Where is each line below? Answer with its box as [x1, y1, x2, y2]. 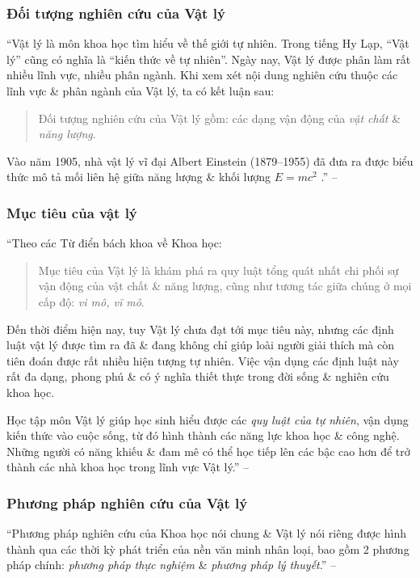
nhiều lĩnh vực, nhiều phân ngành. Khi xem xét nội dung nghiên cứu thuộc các [6, 66, 398, 83]
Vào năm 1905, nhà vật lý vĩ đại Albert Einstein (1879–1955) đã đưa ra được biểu [6, 152, 414, 169]
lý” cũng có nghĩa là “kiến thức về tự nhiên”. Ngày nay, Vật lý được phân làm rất [6, 50, 411, 67]
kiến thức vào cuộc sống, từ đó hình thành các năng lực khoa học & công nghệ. [6, 427, 400, 444]
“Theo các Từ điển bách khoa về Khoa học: [6, 234, 222, 251]
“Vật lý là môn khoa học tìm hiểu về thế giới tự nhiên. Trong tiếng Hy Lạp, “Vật [6, 35, 409, 52]
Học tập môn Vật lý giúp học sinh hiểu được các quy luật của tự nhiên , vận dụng [6, 411, 409, 428]
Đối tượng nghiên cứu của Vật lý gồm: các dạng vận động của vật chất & [38, 109, 401, 126]
